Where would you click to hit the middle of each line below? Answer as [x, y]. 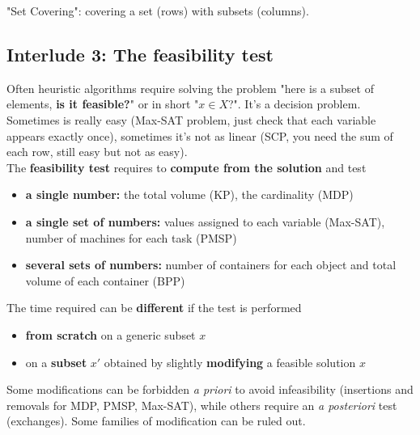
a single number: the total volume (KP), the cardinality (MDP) [189, 194]
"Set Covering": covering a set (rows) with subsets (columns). [158, 11]
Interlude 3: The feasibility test [140, 54]
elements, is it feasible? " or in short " [103, 104]
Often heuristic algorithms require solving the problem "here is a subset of [190, 88]
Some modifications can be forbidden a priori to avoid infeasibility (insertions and [210, 389]
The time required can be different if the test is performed [154, 308]
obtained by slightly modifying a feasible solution [230, 362]
